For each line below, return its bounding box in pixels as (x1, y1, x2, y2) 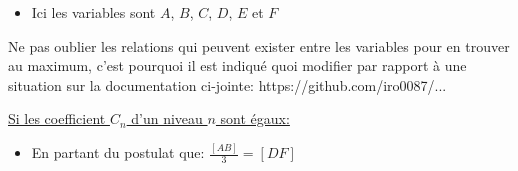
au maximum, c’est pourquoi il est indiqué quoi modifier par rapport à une (8, 55, 467, 76)
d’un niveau (131, 108, 203, 129)
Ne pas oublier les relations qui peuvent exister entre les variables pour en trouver (8, 35, 510, 56)
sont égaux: (220, 108, 290, 129)
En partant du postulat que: (31, 142, 205, 163)
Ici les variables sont (31, 2, 156, 22)
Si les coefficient (8, 108, 106, 129)
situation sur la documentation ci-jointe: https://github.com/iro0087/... (8, 74, 447, 95)
